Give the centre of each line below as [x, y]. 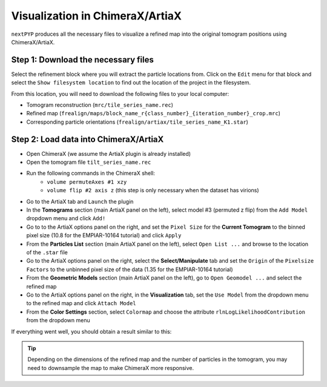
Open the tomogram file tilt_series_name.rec [89, 162]
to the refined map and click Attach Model [81, 303]
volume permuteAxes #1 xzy [87, 182]
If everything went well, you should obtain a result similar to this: [91, 331]
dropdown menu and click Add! [66, 218]
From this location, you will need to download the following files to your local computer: [120, 93]
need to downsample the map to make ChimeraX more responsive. [111, 368]
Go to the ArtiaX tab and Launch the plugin [80, 201]
